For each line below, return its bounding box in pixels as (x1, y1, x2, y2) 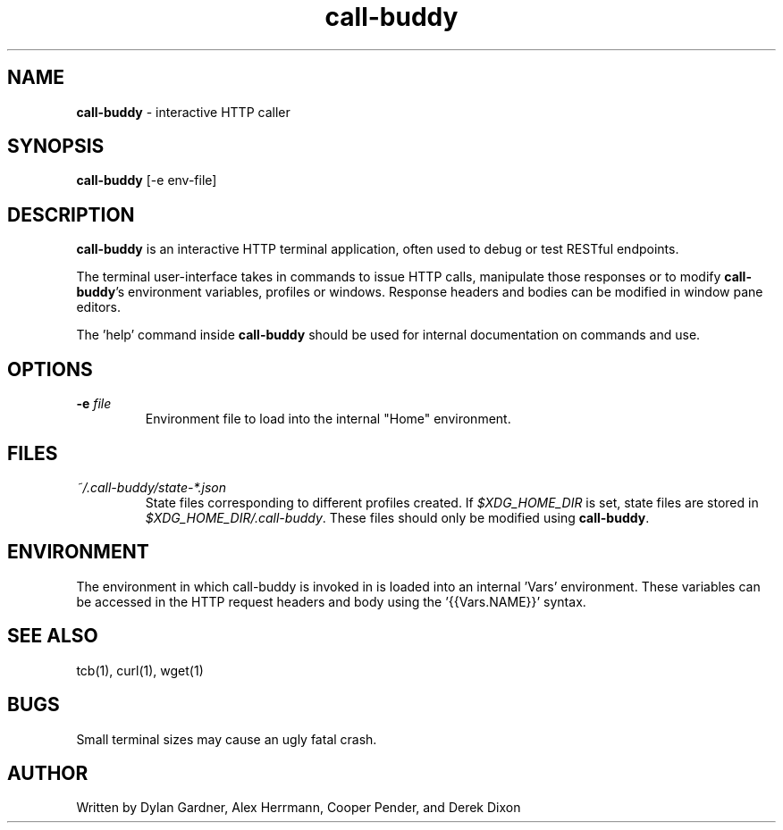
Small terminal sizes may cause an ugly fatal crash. (76, 731, 377, 747)
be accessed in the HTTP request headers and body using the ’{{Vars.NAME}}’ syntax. (76, 593, 586, 609)
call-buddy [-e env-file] (76, 172, 217, 189)
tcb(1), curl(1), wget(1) (76, 662, 204, 678)
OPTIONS (7, 357, 93, 381)
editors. (76, 299, 122, 315)
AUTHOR (7, 761, 88, 784)
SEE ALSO (7, 625, 98, 648)
